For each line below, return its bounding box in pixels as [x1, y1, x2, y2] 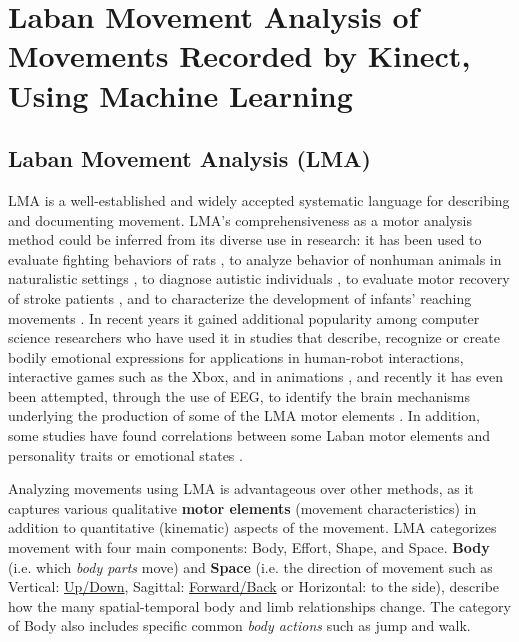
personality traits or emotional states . [8, 444, 243, 465]
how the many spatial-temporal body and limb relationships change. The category [8, 595, 511, 616]
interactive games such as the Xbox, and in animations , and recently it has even [8, 366, 504, 387]
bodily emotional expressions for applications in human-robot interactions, [8, 346, 464, 367]
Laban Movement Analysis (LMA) [8, 143, 371, 174]
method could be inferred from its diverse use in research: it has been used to [8, 229, 482, 250]
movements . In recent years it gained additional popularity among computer [8, 307, 480, 328]
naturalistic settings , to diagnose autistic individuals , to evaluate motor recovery [8, 268, 510, 289]
